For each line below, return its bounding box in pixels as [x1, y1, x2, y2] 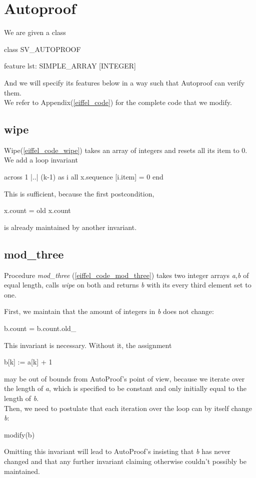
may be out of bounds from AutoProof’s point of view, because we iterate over [4, 373, 245, 383]
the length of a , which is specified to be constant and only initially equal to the [4, 383, 246, 393]
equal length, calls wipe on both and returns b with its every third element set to [4, 279, 251, 290]
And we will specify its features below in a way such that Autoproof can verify [4, 77, 245, 87]
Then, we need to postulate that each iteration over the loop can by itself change [4, 402, 252, 413]
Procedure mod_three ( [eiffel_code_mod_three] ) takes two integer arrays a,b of [4, 269, 249, 280]
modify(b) [4, 429, 35, 439]
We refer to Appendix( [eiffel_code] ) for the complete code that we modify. [4, 97, 232, 107]
